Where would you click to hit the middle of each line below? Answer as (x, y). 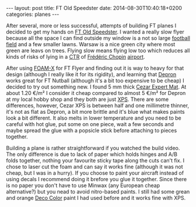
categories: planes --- (33, 14)
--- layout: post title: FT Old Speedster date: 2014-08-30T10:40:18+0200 (94, 8)
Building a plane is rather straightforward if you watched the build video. (93, 148)
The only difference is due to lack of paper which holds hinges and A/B (92, 154)
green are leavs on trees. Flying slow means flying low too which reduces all (98, 50)
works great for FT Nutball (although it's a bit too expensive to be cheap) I (95, 81)
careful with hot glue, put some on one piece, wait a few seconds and (90, 124)
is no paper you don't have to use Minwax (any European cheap (83, 185)
